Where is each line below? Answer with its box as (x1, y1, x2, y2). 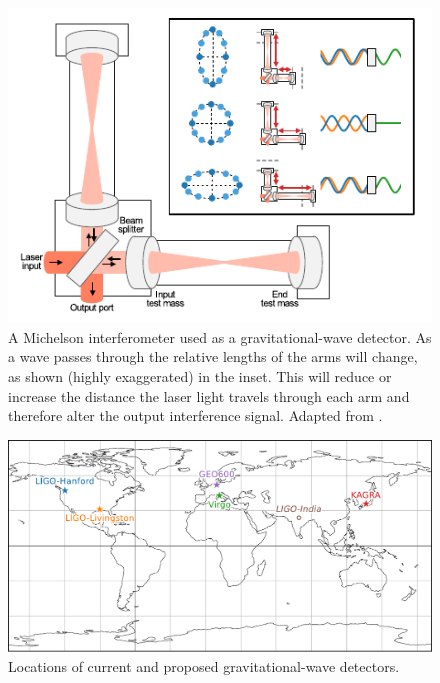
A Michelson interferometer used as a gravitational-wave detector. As (8, 326, 432, 347)
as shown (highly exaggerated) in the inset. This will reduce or (8, 366, 392, 387)
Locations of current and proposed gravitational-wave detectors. (8, 655, 400, 676)
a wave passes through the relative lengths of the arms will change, (8, 346, 418, 367)
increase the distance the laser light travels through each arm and (8, 385, 410, 406)
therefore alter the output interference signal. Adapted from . (8, 405, 383, 426)
